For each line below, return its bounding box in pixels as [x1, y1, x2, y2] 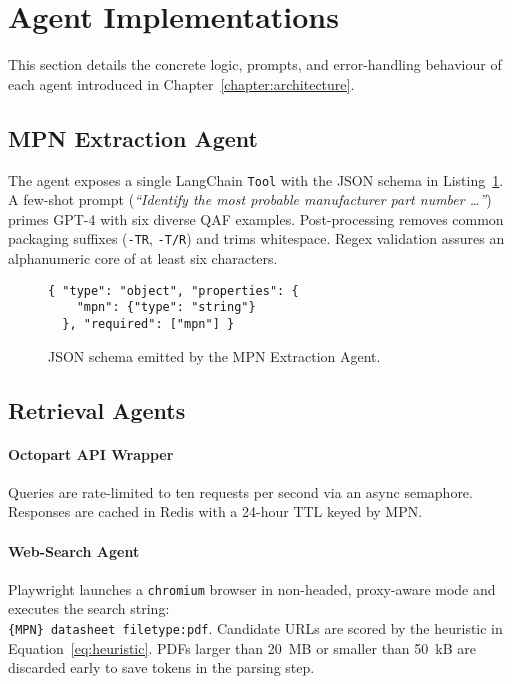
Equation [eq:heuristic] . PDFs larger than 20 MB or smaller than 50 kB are [8, 637, 476, 658]
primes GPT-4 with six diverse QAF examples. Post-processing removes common [8, 208, 504, 229]
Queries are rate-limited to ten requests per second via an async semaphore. [8, 481, 473, 502]
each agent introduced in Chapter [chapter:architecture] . [8, 73, 355, 94]
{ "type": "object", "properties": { [48, 283, 299, 298]
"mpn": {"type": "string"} [76, 300, 256, 315]
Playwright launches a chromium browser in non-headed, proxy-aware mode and [8, 578, 496, 599]
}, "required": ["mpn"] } [62, 316, 235, 331]
